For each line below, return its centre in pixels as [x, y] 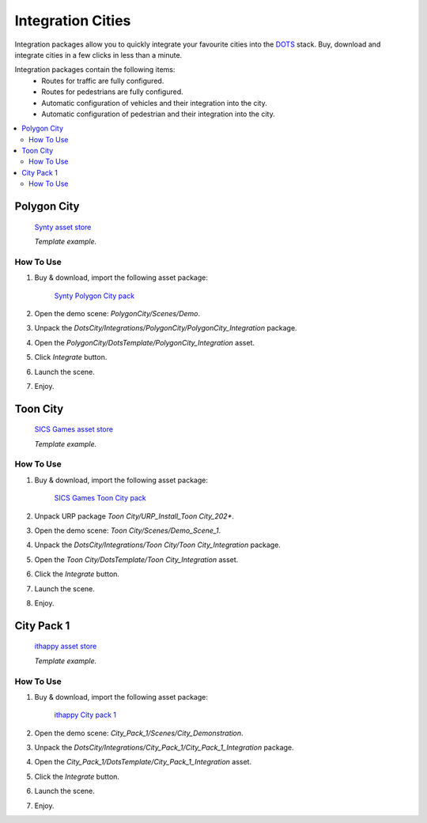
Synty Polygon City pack [94, 296]
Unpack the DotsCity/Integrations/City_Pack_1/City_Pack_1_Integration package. [164, 748]
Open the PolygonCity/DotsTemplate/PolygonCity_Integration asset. [145, 342]
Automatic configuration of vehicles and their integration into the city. [155, 103]
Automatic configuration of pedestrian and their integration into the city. [159, 114]
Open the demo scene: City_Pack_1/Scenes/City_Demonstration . [139, 733]
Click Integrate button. [71, 357]
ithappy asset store [66, 646]
